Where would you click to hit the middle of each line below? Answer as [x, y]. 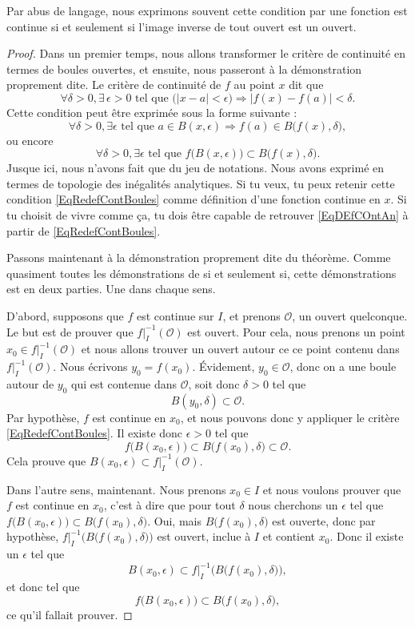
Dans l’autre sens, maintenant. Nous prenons [116, 489]
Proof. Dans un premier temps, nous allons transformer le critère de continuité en [206, 53]
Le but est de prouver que [70, 331]
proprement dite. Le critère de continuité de [114, 85]
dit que [306, 85]
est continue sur [175, 315]
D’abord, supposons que [65, 315]
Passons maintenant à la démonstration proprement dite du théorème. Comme [199, 258]
